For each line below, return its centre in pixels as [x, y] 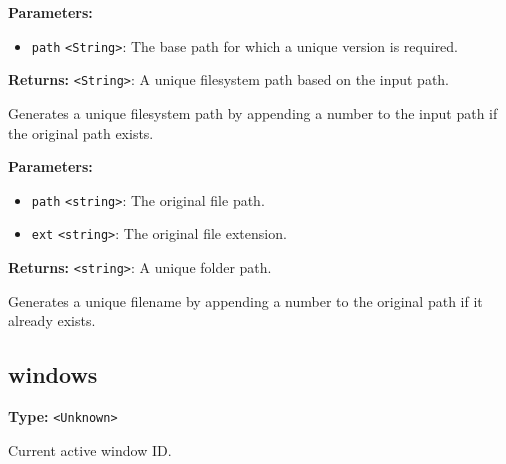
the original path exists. [81, 132]
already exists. [52, 320]
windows [53, 374]
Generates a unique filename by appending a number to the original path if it [245, 300]
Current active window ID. [90, 449]
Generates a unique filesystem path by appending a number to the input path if [253, 112]
